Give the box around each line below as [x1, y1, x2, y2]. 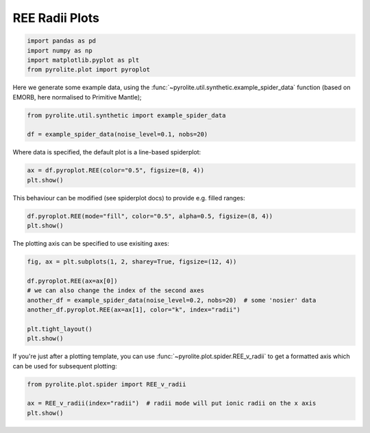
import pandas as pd [27, 37, 96, 45]
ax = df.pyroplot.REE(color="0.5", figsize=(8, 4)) [27, 167, 205, 174]
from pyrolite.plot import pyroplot [27, 66, 151, 73]
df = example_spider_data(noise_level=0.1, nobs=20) [27, 130, 208, 139]
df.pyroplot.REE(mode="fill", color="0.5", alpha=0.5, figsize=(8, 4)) [27, 212, 273, 220]
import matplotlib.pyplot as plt [27, 56, 140, 64]
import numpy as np [27, 47, 92, 54]
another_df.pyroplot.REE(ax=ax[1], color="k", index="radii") [27, 306, 241, 314]
